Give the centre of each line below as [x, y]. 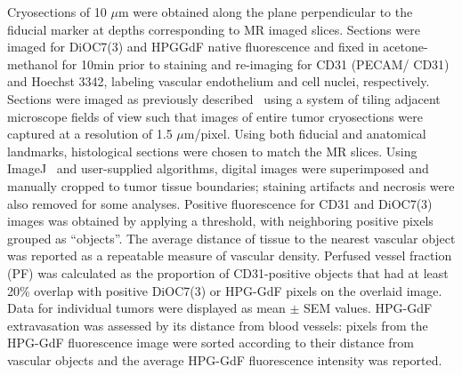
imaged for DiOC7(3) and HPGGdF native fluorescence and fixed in [193, 47]
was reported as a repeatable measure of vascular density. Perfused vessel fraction [230, 255]
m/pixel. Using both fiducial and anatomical [305, 134]
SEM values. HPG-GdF [368, 308]
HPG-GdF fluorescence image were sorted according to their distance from [211, 343]
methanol [32, 64]
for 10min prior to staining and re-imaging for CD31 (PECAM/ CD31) [255, 64]
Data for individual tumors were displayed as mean [146, 308]
